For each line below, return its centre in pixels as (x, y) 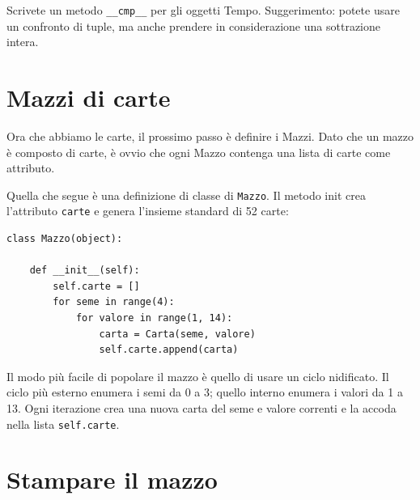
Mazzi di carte (89, 97)
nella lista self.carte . (63, 424)
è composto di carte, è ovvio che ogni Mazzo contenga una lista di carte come (199, 152)
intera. (23, 42)
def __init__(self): (85, 271)
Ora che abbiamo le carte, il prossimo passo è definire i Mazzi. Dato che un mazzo (210, 136)
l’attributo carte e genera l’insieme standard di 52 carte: (148, 211)
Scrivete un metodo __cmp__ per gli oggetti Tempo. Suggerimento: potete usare (203, 10)
